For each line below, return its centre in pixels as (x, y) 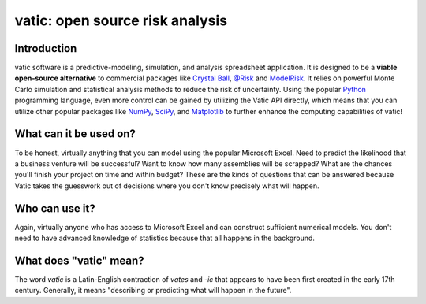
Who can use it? (55, 208)
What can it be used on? (75, 134)
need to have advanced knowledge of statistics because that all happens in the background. (165, 238)
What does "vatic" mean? (80, 260)
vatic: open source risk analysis (121, 20)
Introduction (46, 48)
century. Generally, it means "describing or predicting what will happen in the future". (153, 291)
